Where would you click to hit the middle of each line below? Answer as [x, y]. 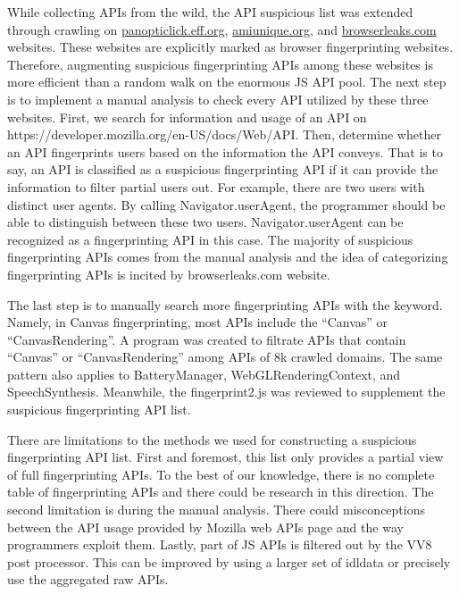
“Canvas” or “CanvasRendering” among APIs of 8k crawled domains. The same [225, 357]
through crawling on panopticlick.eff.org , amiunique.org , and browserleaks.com [222, 29]
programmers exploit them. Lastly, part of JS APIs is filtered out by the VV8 [220, 544]
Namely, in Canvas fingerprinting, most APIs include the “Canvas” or [198, 322]
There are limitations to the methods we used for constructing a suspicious [212, 439]
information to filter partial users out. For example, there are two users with [216, 186]
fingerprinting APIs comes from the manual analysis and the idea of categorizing [228, 257]
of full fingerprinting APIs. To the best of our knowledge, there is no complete [221, 474]
